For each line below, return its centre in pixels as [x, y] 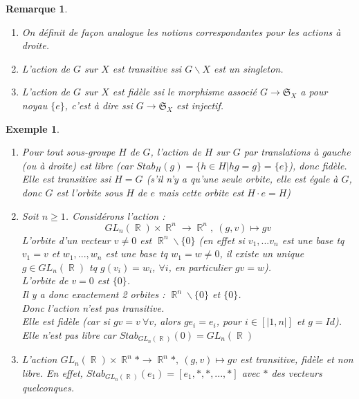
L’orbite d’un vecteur [66, 240]
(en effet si [222, 240]
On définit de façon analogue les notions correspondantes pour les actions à [181, 31]
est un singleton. [248, 68]
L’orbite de [45, 280]
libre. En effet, [52, 372]
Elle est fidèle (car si [66, 321]
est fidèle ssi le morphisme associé [184, 92]
